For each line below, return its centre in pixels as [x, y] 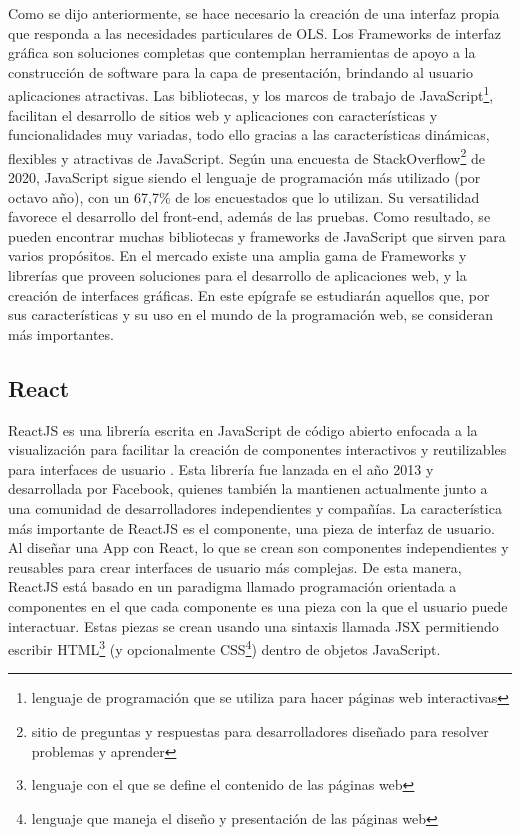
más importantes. [61, 333]
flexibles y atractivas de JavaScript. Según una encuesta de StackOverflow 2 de [246, 156]
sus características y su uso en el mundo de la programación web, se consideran [250, 314]
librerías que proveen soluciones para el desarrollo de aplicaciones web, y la [237, 275]
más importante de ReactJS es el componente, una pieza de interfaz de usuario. [251, 527]
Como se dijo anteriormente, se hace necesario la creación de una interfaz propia [254, 13]
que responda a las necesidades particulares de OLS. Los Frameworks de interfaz [254, 32]
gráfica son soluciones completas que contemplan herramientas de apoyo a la [242, 52]
